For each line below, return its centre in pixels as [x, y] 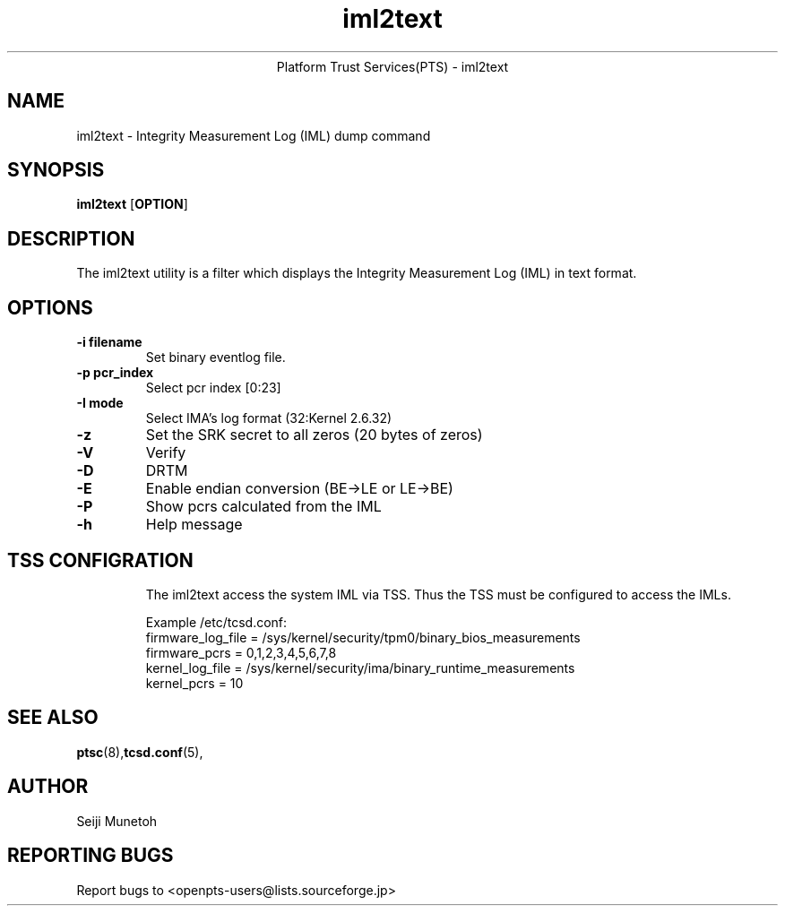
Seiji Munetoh [117, 821]
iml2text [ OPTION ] [132, 204]
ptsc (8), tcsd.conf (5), [140, 752]
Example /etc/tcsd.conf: [216, 622]
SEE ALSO [53, 718]
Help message [194, 525]
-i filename [109, 342]
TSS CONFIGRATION [100, 560]
